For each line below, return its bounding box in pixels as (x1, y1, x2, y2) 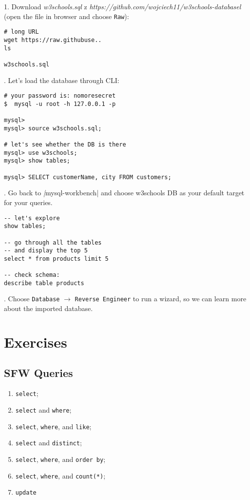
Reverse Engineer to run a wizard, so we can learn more (75, 293, 247, 304)
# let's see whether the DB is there (4, 141, 126, 148)
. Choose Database (4, 293, 60, 304)
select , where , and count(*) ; (15, 470, 106, 480)
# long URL (4, 28, 39, 36)
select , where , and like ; (15, 421, 92, 431)
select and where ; (15, 404, 72, 415)
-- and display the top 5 (4, 247, 88, 254)
